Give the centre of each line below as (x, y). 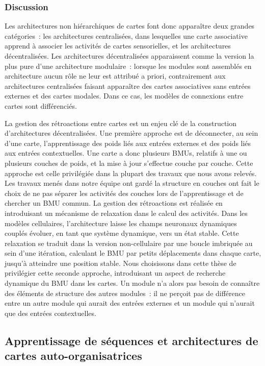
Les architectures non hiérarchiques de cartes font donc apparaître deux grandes (130, 26)
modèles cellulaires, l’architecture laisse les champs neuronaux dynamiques (121, 223)
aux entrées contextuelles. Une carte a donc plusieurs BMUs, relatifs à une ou (126, 153)
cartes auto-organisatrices (73, 356)
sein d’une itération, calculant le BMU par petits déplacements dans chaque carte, (133, 253)
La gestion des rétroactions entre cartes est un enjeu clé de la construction (121, 123)
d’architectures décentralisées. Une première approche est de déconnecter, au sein (131, 133)
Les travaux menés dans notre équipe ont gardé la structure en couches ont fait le (132, 183)
